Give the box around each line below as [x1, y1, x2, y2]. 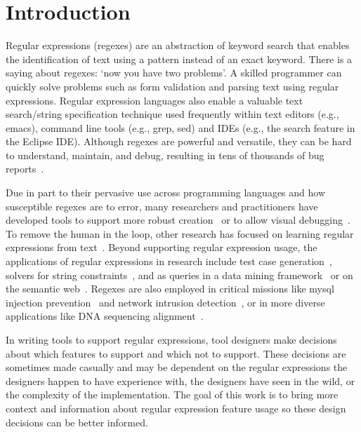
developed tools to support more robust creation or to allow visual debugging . [6, 212, 350, 227]
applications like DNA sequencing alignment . [6, 309, 204, 323]
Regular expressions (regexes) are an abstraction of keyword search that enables [6, 38, 350, 53]
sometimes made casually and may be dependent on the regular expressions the [6, 360, 348, 374]
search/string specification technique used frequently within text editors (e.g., [6, 107, 339, 121]
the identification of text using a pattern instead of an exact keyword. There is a [6, 51, 353, 66]
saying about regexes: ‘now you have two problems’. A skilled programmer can [6, 65, 342, 80]
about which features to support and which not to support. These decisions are [6, 346, 346, 360]
